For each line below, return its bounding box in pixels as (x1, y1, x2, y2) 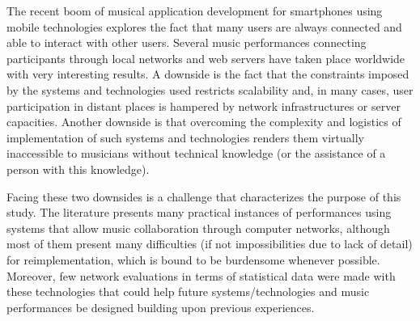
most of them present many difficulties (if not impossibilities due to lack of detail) (6, 235, 413, 252)
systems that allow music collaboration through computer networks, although (6, 219, 390, 236)
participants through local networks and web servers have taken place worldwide (6, 49, 405, 66)
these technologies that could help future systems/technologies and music (6, 283, 370, 300)
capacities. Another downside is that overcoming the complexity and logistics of (6, 113, 401, 130)
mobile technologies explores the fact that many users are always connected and (6, 18, 402, 35)
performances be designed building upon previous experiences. (6, 298, 315, 315)
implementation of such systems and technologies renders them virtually (6, 129, 364, 146)
